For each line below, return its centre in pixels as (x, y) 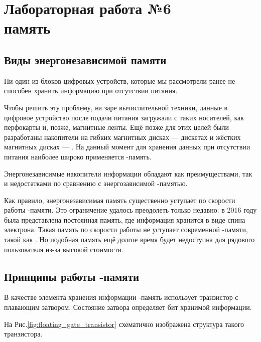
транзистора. (23, 334)
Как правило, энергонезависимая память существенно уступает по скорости (120, 200)
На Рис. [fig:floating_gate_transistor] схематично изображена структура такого (124, 324)
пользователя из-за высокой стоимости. (64, 249)
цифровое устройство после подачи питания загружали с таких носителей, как (124, 117)
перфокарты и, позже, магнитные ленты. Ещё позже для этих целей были (116, 127)
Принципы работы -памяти (72, 276)
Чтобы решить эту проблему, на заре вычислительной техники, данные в (116, 107)
